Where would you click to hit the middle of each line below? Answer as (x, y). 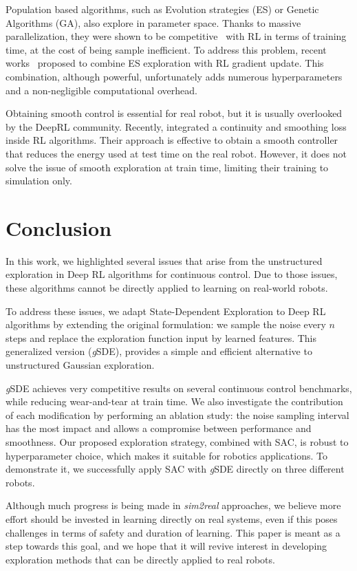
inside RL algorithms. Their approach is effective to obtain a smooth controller (172, 140)
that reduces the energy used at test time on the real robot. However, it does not (176, 153)
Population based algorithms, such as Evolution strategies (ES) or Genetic (162, 9)
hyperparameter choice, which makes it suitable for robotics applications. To (166, 455)
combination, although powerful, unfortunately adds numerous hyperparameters (174, 76)
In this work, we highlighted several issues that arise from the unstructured (164, 260)
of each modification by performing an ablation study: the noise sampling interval (177, 414)
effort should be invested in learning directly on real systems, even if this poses (172, 518)
